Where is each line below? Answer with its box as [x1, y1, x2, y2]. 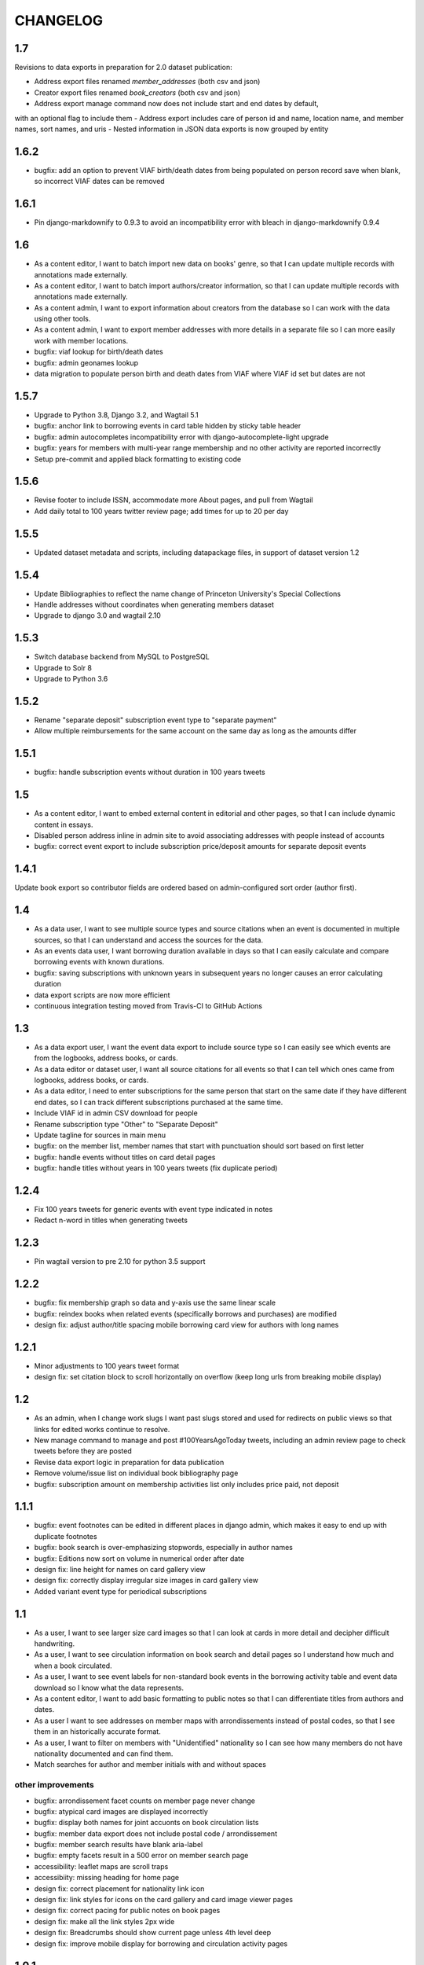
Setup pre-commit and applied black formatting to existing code [34, 454, 242, 464]
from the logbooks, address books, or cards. [34, 1053, 178, 1063]
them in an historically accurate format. [34, 1727, 161, 1736]
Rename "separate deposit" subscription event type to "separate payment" [34, 715, 277, 725]
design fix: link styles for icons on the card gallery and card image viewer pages [34, 1895, 294, 1904]
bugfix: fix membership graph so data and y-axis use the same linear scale [34, 1298, 276, 1308]
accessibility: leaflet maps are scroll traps [34, 1861, 169, 1871]
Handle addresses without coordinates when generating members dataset [34, 600, 275, 609]
